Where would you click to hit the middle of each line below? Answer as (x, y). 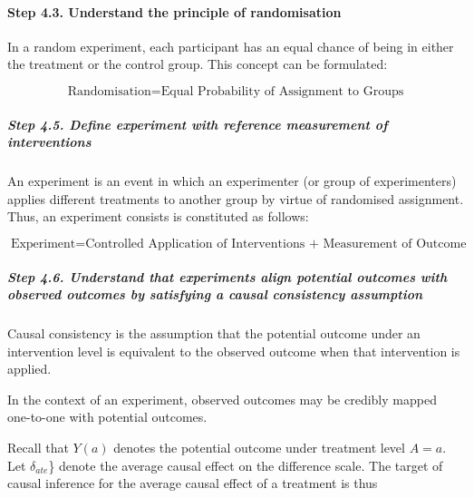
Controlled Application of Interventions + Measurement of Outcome (276, 244)
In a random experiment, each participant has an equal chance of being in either (231, 46)
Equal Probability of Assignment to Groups (282, 91)
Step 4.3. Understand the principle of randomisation (174, 11)
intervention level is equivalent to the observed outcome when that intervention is (234, 351)
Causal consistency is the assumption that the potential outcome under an (214, 333)
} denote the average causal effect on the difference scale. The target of (246, 465)
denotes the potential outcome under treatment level (259, 448)
